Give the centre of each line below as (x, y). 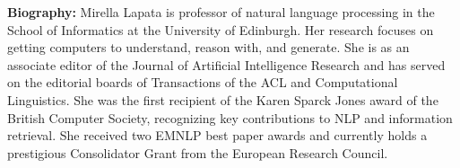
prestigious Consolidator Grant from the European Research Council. (198, 152)
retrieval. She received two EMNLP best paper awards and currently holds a (217, 135)
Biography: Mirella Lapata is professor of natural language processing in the (221, 12)
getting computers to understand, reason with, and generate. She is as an (208, 47)
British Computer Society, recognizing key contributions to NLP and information (230, 117)
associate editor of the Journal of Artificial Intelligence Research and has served (226, 64)
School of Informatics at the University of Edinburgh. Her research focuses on (221, 29)
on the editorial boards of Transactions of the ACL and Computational (203, 82)
